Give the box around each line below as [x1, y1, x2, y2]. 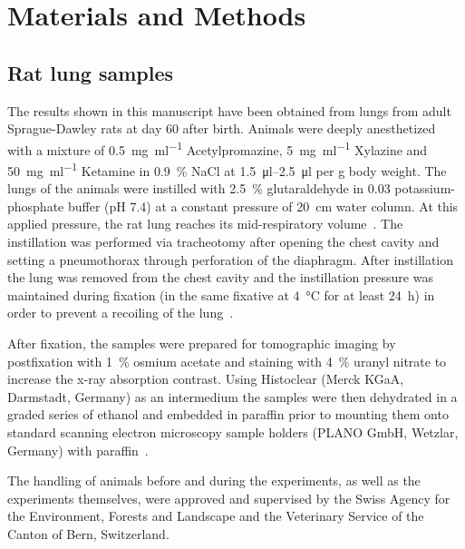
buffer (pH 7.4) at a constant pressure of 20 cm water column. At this [67, 196, 459, 215]
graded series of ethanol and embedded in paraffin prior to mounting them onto [7, 405, 449, 424]
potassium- [394, 179, 455, 198]
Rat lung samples [7, 58, 174, 86]
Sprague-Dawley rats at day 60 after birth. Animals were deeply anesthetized [7, 119, 436, 138]
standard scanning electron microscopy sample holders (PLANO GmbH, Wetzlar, [7, 422, 459, 441]
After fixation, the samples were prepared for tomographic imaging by [7, 334, 396, 353]
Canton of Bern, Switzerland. [7, 524, 170, 543]
